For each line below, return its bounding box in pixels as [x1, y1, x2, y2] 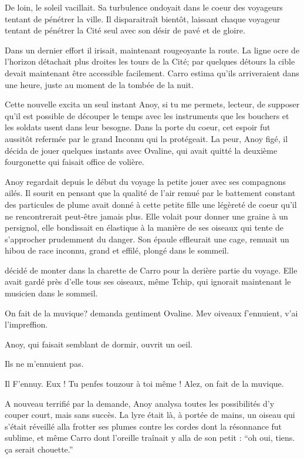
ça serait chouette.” [5, 443, 73, 455]
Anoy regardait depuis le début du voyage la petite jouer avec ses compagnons [5, 175, 286, 187]
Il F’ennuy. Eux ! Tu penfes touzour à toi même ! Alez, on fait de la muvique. [5, 377, 284, 390]
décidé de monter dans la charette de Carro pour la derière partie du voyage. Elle [5, 264, 298, 276]
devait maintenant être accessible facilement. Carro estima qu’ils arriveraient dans [5, 66, 299, 79]
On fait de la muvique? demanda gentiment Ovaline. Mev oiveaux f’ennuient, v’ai [5, 306, 298, 319]
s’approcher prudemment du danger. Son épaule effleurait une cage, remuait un [5, 232, 289, 245]
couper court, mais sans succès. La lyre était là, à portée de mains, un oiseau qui [5, 409, 295, 421]
